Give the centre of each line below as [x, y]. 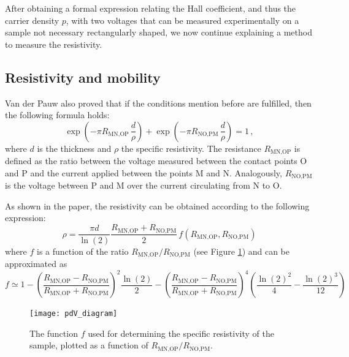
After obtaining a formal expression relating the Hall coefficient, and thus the [151, 8]
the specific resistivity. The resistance [191, 148]
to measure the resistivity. [54, 44]
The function [54, 333]
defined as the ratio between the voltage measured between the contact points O [156, 161]
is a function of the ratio [83, 251]
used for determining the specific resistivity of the [181, 333]
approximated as [36, 263]
